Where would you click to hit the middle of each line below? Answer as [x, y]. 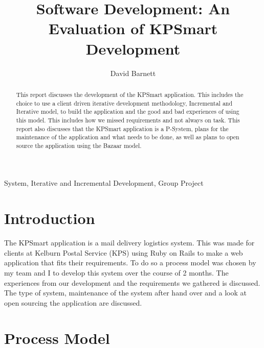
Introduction [50, 218]
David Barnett [133, 73]
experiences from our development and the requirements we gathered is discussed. [132, 282]
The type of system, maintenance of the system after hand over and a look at [126, 293]
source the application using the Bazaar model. [79, 145]
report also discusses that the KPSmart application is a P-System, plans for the [122, 128]
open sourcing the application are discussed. [73, 302]
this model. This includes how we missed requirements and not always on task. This [128, 120]
